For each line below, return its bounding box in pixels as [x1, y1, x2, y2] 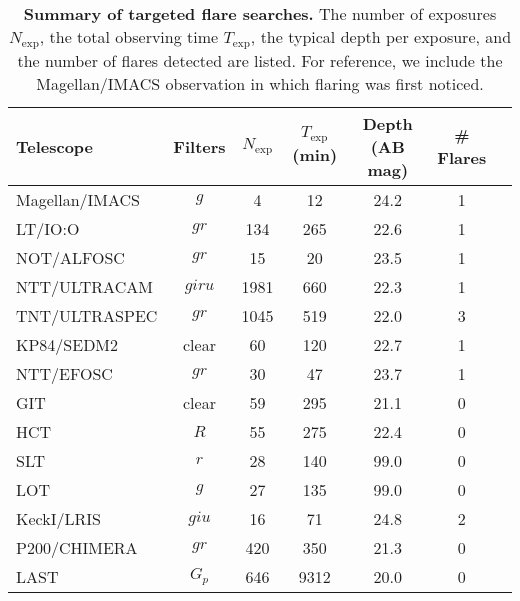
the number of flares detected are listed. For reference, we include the [17, 48, 503, 72]
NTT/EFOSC [16, 361, 113, 385]
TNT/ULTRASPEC [16, 303, 158, 327]
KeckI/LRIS [16, 506, 101, 530]
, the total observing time [39, 25, 219, 48]
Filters [173, 134, 226, 158]
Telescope [16, 134, 94, 158]
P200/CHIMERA [16, 535, 138, 559]
